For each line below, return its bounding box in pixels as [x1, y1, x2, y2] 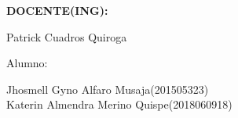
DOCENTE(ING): [6, 2, 108, 18]
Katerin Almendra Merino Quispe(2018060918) [6, 96, 233, 113]
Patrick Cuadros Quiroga [6, 28, 127, 45]
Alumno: [6, 55, 48, 71]
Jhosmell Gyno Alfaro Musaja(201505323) [6, 80, 209, 97]
